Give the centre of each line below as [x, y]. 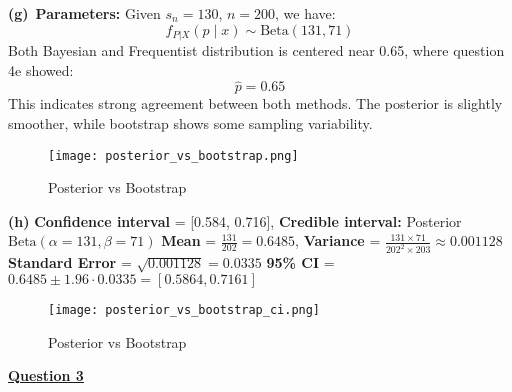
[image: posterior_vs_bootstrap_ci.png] [184, 309]
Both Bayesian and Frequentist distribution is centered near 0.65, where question [256, 50]
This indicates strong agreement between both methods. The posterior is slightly [255, 103]
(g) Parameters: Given [84, 13]
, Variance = [338, 240]
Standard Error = [70, 262]
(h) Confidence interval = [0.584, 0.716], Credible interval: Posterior [235, 220]
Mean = [189, 240]
